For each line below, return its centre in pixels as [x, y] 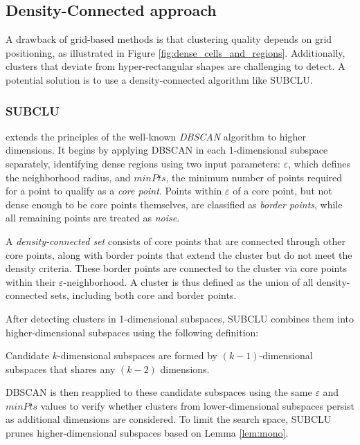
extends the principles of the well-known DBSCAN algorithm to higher [156, 136]
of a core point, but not [282, 191]
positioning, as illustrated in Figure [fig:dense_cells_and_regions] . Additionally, [175, 52]
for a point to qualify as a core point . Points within [114, 191]
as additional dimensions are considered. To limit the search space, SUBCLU [169, 419]
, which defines [319, 163]
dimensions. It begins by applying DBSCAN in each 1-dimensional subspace [167, 150]
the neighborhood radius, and [68, 177]
